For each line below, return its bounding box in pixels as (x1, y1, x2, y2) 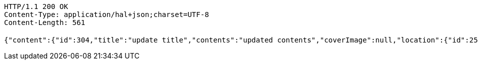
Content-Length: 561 (4, 18, 86, 26)
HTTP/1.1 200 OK (4, 2, 68, 10)
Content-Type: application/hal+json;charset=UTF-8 (4, 10, 209, 18)
